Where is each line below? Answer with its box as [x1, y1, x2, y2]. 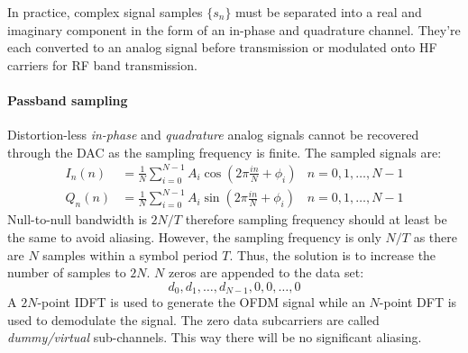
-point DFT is [379, 293, 457, 312]
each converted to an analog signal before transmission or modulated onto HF [7, 38, 437, 57]
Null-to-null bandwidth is [7, 210, 147, 229]
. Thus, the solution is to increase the [229, 245, 436, 264]
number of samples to [7, 263, 126, 282]
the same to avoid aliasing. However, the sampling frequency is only [7, 228, 381, 247]
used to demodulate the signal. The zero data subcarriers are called [7, 310, 380, 329]
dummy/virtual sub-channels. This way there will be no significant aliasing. [7, 328, 422, 347]
